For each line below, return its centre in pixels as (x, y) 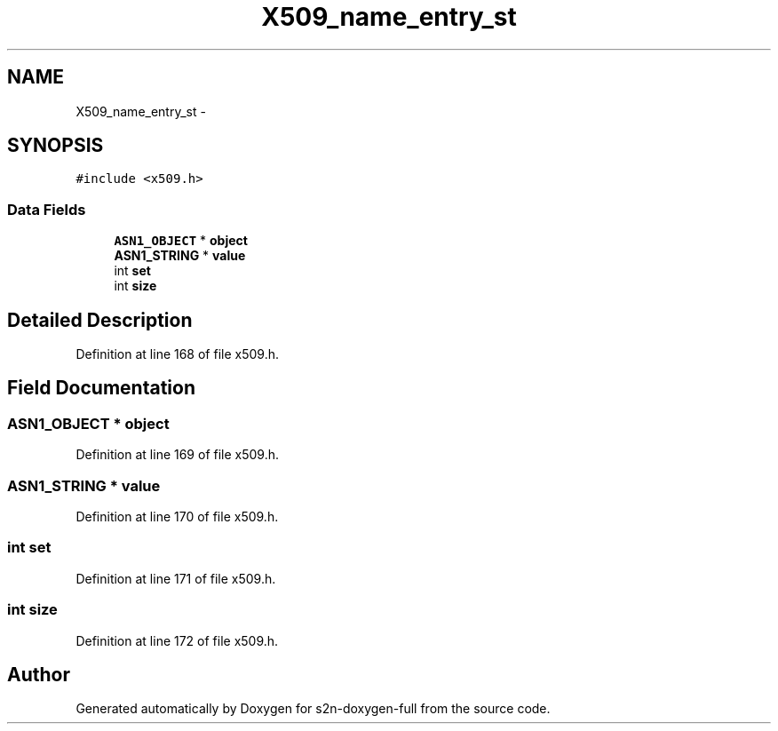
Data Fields (47, 209)
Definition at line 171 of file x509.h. (176, 578)
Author (39, 674)
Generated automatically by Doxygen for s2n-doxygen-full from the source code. (313, 709)
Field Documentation (101, 388)
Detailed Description (100, 320)
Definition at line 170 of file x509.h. (177, 516)
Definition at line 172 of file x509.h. (177, 640)
